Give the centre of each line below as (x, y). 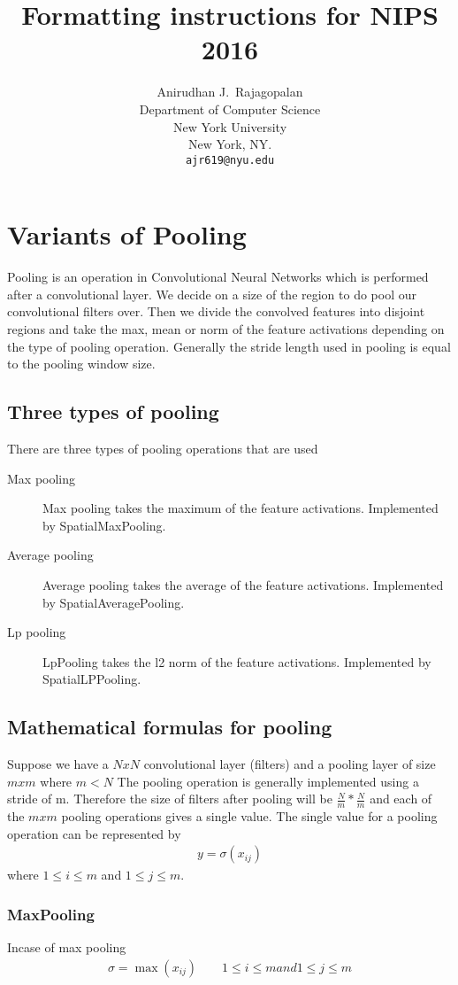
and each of (401, 799)
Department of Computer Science (230, 109)
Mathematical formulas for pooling (170, 727)
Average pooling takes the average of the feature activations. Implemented (243, 585)
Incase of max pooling (67, 947)
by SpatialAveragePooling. (114, 602)
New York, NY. (230, 144)
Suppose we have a (58, 764)
